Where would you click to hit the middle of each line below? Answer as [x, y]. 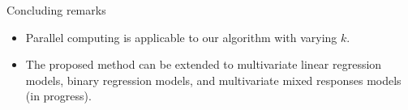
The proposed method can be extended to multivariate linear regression [204, 64]
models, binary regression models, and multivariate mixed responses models [213, 80]
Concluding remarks [56, 10]
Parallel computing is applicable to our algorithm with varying [181, 37]
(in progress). [58, 96]
